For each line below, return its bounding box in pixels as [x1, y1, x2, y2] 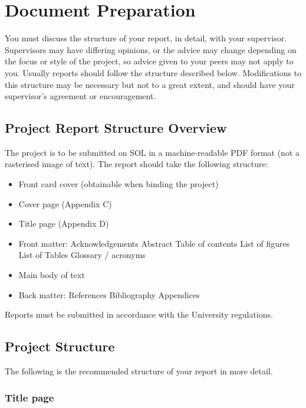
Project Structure [5, 337, 115, 355]
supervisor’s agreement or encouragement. [5, 90, 156, 102]
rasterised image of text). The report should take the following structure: [5, 158, 268, 170]
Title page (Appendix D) [18, 217, 109, 230]
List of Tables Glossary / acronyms [18, 249, 146, 261]
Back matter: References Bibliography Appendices [18, 288, 200, 301]
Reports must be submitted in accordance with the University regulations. [5, 308, 273, 321]
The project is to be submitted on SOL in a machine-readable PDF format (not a [5, 146, 300, 158]
